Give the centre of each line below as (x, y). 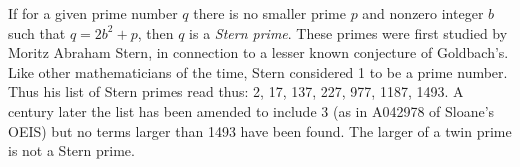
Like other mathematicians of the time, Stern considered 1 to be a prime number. (258, 71)
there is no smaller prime (269, 13)
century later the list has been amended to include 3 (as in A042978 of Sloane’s (251, 110)
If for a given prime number (93, 13)
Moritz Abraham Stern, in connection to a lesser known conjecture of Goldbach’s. (258, 52)
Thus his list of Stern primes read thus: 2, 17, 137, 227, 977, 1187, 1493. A (236, 91)
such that (37, 32)
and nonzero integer (423, 13)
